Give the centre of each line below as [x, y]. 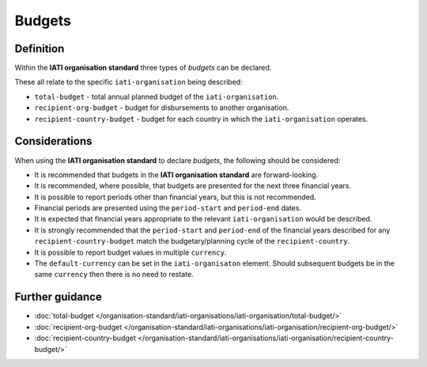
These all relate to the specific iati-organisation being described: [128, 82]
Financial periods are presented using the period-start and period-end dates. [168, 208]
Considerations [53, 141]
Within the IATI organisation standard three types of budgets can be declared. [143, 68]
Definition [40, 49]
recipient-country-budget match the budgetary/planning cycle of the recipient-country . [192, 241]
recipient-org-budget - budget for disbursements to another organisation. [162, 108]
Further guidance [58, 297]
